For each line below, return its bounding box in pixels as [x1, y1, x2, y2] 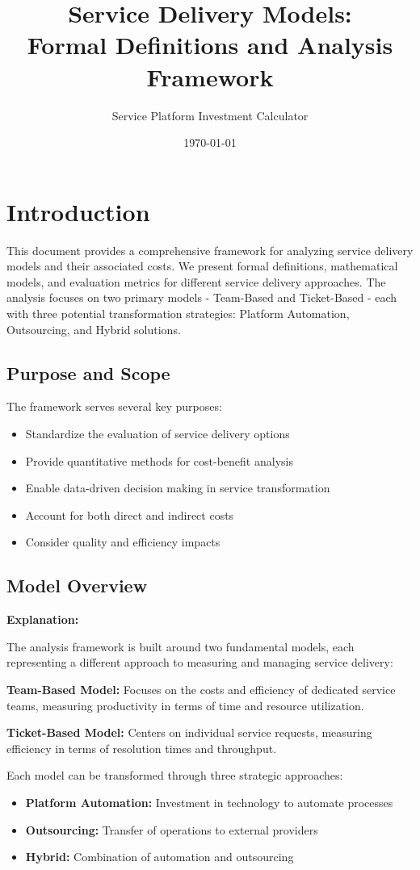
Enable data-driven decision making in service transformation [25, 479, 330, 496]
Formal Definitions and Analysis [27, 28, 393, 61]
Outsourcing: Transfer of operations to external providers [25, 821, 318, 838]
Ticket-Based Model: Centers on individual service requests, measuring [6, 724, 372, 741]
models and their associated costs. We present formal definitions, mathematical [6, 257, 398, 274]
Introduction [6, 194, 150, 228]
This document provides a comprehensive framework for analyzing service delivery [6, 241, 414, 258]
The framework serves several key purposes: [6, 398, 222, 415]
